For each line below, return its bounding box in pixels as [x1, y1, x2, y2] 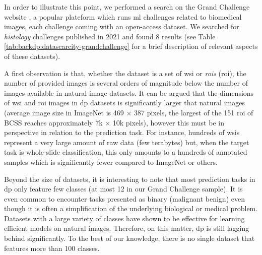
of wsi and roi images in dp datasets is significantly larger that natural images [4, 97, 245, 108]
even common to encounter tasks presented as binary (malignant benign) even [4, 193, 245, 204]
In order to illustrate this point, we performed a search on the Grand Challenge [4, 2, 250, 12]
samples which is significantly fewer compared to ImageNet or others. [4, 156, 218, 167]
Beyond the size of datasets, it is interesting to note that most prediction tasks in [4, 173, 255, 184]
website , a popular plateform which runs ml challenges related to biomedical [4, 11, 242, 22]
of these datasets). [4, 50, 60, 61]
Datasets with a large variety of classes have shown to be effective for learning [4, 213, 245, 223]
